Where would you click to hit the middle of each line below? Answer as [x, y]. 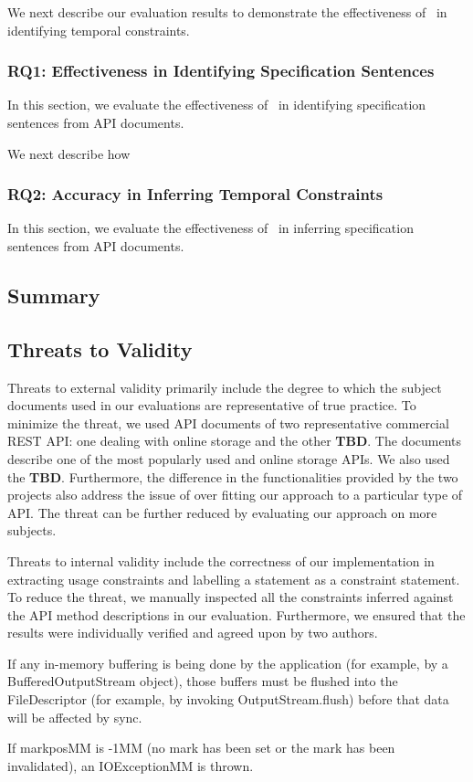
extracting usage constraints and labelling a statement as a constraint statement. [234, 579]
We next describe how [69, 153]
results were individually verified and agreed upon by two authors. [193, 633]
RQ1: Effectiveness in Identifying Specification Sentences [221, 71]
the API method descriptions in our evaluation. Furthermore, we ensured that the [236, 614]
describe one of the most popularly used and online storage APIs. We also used [229, 458]
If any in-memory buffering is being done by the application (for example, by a [228, 663]
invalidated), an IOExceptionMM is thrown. [131, 765]
